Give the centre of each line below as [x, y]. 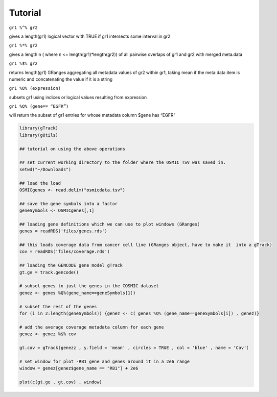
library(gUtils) [39, 135]
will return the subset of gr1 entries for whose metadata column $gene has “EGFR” [92, 115]
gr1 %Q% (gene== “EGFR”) [39, 106]
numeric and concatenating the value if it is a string [61, 79]
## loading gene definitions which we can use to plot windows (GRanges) [110, 224]
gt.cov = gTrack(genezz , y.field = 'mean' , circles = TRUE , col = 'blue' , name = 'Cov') [134, 347]
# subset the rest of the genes [58, 307]
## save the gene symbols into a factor [68, 204]
